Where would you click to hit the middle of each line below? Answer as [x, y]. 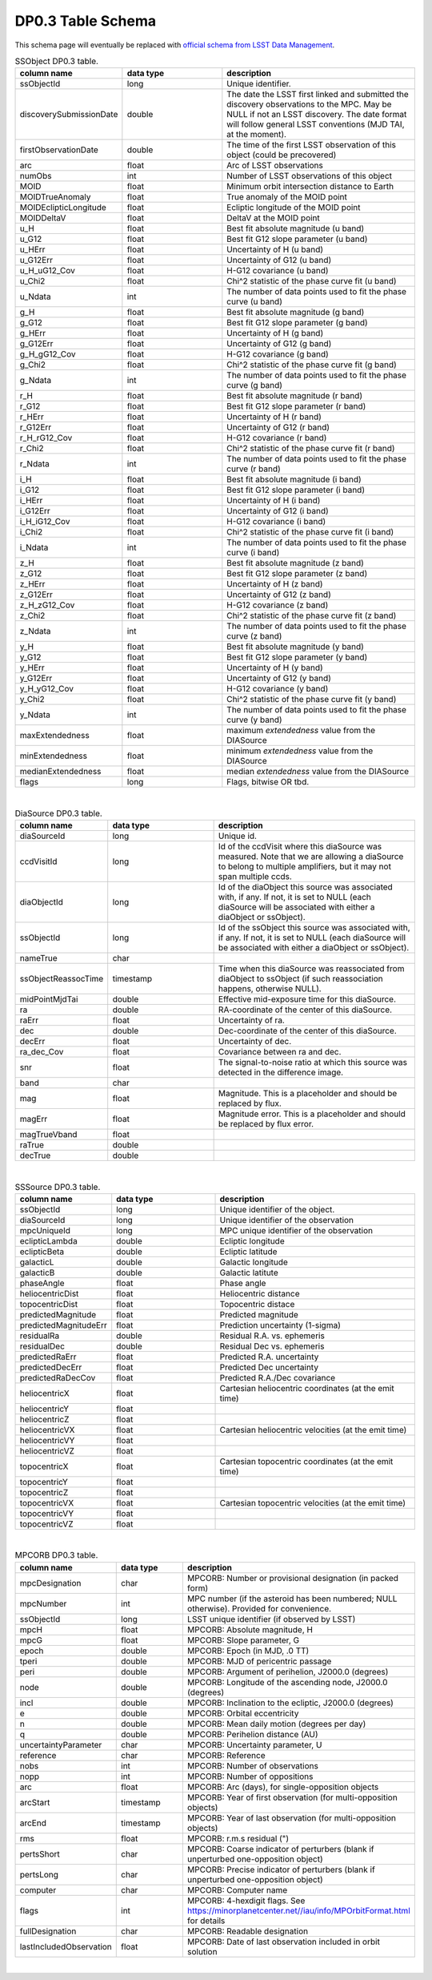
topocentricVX [47, 1502]
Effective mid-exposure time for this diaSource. [307, 999]
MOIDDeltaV [43, 218]
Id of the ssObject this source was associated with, [314, 928]
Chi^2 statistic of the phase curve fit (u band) [312, 281]
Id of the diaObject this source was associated [306, 887]
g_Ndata [36, 381]
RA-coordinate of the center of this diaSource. [305, 1010]
